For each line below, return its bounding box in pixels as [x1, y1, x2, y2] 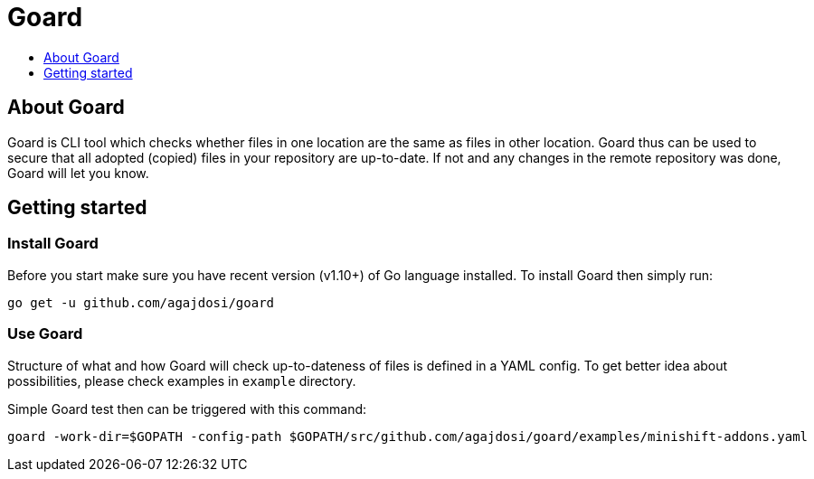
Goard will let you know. [7, 164, 149, 181]
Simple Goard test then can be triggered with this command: [7, 400, 367, 417]
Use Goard [7, 324, 83, 343]
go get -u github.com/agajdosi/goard [7, 295, 275, 310]
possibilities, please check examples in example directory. [7, 372, 356, 389]
